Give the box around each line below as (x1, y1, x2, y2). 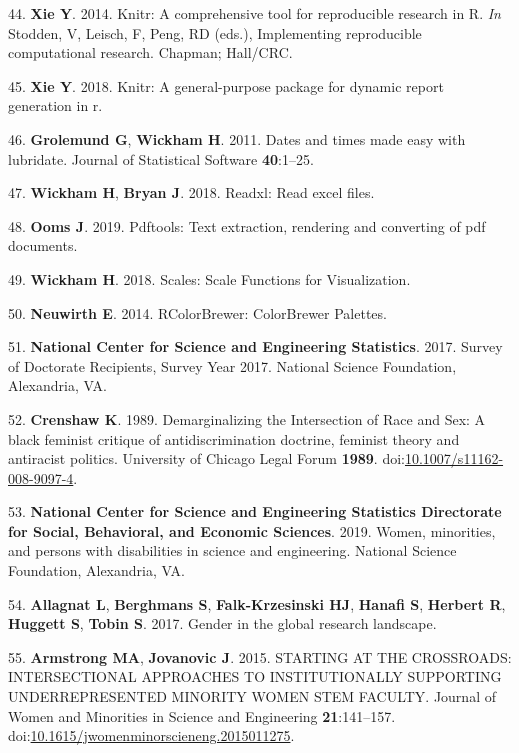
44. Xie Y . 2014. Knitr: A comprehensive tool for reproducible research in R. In (8, 3, 501, 23)
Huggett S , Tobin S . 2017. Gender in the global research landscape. (8, 613, 437, 634)
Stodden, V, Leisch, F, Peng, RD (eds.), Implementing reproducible (8, 22, 422, 43)
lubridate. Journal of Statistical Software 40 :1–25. (8, 148, 314, 169)
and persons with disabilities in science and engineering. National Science (8, 540, 457, 561)
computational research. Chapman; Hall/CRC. (8, 42, 293, 63)
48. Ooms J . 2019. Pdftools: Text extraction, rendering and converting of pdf (8, 215, 486, 236)
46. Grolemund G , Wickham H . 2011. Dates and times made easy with (8, 128, 466, 149)
